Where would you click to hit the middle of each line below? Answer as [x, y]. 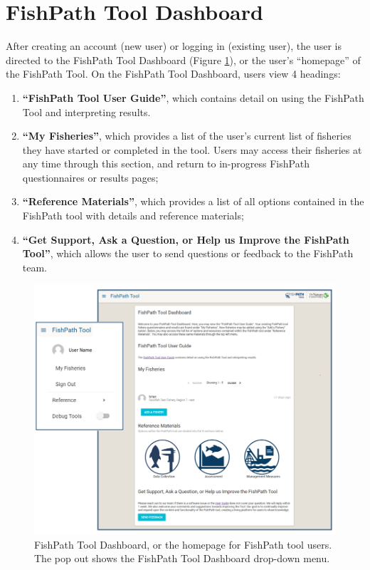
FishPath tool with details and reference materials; [133, 216]
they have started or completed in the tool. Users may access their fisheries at [192, 149]
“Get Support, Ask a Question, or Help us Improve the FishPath [186, 239]
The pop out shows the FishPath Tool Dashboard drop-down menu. [182, 558]
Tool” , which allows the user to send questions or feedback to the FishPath [188, 253]
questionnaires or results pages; [90, 177]
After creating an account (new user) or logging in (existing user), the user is [174, 46]
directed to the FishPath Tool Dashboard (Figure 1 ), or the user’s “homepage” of [183, 59]
